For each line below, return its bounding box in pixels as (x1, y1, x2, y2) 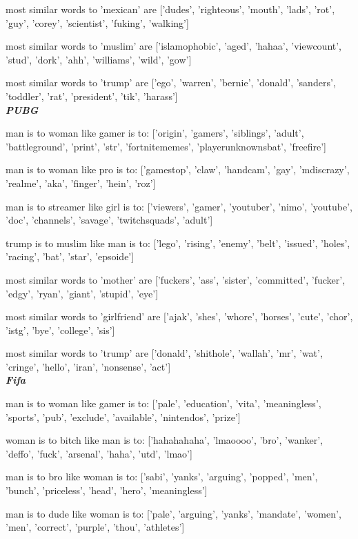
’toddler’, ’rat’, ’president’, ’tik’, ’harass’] (6, 88, 178, 103)
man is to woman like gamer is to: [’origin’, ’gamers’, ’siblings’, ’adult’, (6, 126, 304, 140)
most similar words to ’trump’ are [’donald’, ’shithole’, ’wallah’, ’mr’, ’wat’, (6, 346, 323, 360)
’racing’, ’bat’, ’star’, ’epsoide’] (6, 249, 135, 264)
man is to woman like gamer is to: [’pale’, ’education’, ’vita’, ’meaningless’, (6, 396, 321, 411)
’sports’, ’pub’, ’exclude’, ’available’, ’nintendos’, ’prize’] (6, 409, 241, 424)
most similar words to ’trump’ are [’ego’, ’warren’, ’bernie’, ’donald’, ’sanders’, (6, 75, 336, 90)
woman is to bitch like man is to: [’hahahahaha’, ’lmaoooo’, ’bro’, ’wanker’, (6, 433, 323, 447)
